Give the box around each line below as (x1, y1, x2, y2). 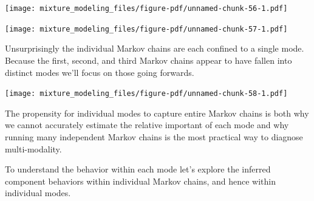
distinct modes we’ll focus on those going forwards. (5, 66, 194, 78)
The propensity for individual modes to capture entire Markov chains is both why (5, 106, 309, 119)
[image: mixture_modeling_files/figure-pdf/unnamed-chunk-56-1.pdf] (5, 4, 288, 13)
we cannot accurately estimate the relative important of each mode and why (5, 118, 289, 131)
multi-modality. (5, 142, 62, 155)
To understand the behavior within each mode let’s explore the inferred (5, 163, 271, 175)
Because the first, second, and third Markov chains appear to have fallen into (5, 53, 292, 66)
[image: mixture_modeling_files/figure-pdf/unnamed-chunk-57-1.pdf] (5, 24, 288, 33)
